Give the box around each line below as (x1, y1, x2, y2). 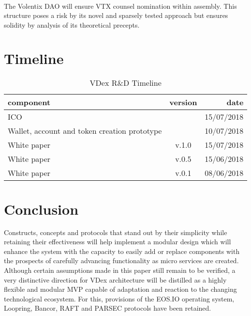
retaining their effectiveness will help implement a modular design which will (4, 237, 231, 247)
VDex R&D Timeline (89, 77, 162, 88)
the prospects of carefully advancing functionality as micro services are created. (4, 255, 239, 266)
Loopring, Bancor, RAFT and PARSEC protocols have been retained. (4, 303, 211, 313)
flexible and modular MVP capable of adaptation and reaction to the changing (4, 284, 237, 294)
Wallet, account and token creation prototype (8, 125, 162, 136)
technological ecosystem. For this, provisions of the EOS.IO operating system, (4, 293, 235, 303)
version (169, 96, 197, 108)
